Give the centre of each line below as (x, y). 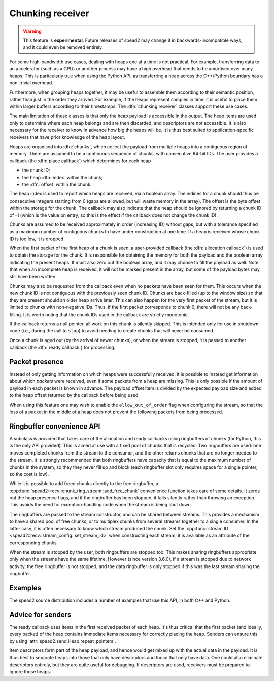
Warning (32, 31)
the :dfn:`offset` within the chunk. (57, 184)
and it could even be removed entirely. (63, 47)
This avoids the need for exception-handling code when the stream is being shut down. (101, 505)
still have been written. (33, 276)
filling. (16, 314)
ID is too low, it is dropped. (37, 239)
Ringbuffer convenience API (55, 426)
